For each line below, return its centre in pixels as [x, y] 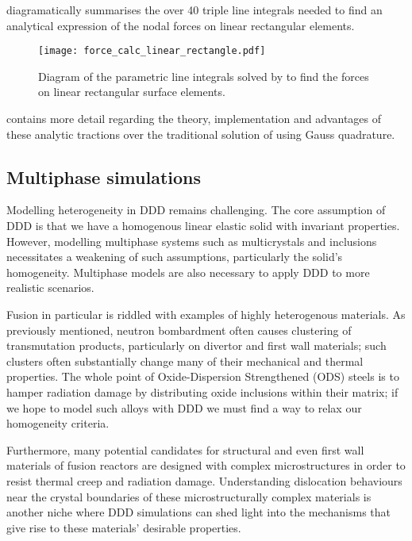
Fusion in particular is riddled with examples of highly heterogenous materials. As [206, 314]
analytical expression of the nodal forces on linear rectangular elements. [181, 25]
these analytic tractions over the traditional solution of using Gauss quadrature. [201, 134]
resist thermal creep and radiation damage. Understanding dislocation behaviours [204, 480]
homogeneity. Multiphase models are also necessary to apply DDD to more [188, 272]
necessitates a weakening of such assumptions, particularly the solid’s [175, 257]
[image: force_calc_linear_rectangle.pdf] [152, 51]
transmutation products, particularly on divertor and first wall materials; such [196, 345]
